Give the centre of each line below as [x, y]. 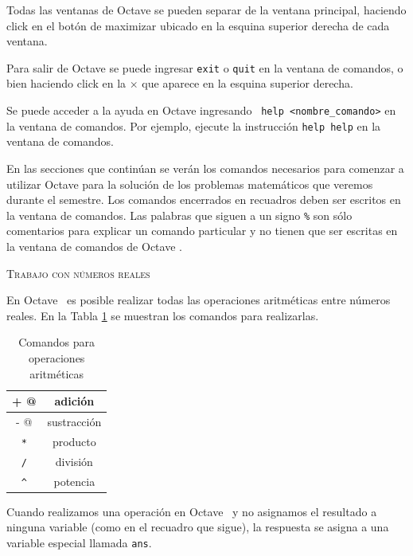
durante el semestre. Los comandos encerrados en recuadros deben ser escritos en [204, 200]
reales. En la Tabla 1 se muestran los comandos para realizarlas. [163, 315]
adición [74, 401]
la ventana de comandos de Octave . [94, 246]
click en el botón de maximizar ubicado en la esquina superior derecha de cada [198, 25]
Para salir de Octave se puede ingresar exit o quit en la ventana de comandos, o [205, 67]
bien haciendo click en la [66, 83]
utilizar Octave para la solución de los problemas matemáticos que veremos [190, 184]
